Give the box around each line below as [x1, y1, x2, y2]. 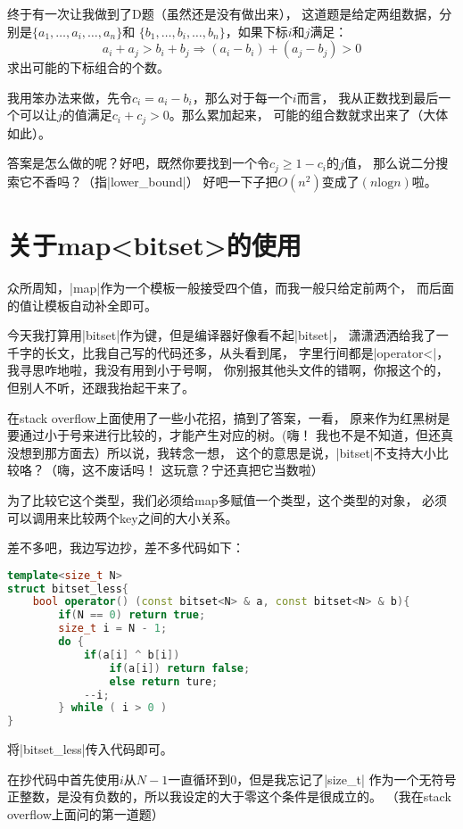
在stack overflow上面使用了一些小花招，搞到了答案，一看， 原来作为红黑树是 [7, 408, 451, 427]
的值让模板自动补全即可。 [7, 295, 157, 314]
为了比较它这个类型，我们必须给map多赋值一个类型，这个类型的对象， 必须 [7, 490, 448, 509]
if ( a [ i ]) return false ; [109, 661, 251, 675]
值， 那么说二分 [343, 153, 436, 172]
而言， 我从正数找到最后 [296, 87, 439, 106]
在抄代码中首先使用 [7, 769, 120, 788]
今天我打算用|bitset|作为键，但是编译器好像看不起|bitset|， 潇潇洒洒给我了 [7, 326, 436, 344]
